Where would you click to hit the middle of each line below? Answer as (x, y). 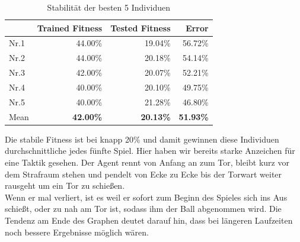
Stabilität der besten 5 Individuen (109, 7)
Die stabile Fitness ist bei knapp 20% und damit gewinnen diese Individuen (142, 139)
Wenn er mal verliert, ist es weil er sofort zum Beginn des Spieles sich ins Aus (146, 197)
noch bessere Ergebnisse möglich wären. (77, 232)
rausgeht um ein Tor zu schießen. (65, 185)
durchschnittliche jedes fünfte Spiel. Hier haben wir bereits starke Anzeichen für (150, 151)
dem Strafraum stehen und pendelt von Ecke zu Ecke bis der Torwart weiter (143, 174)
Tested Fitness (141, 28)
